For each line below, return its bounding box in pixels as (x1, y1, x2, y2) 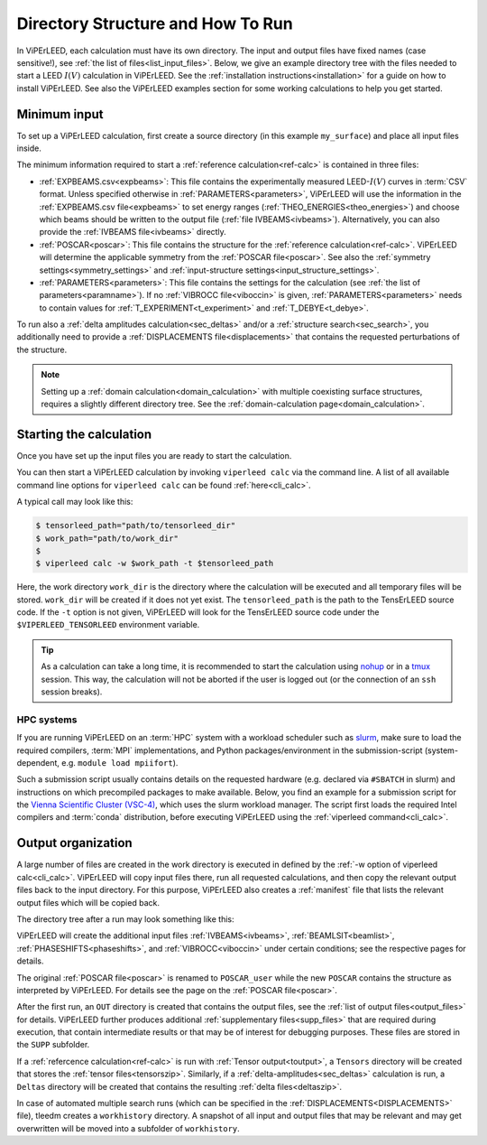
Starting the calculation (16, 426, 152, 442)
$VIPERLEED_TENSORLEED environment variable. (16, 619, 200, 630)
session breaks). (41, 686, 103, 697)
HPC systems (16, 713, 78, 726)
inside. (16, 143, 42, 154)
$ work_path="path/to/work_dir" (35, 533, 179, 544)
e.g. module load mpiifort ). (61, 757, 179, 768)
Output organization (16, 835, 133, 851)
